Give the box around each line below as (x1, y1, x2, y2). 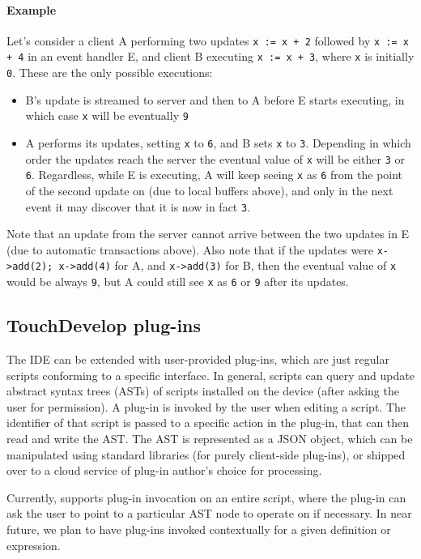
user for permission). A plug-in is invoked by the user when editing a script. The (6, 398, 406, 415)
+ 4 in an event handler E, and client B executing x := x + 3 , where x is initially (6, 48, 415, 65)
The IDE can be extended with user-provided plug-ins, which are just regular (6, 351, 389, 367)
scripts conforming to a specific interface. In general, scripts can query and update (6, 366, 415, 383)
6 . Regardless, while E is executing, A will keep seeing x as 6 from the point (25, 166, 403, 183)
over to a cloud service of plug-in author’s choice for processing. (6, 462, 322, 479)
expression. (6, 536, 61, 553)
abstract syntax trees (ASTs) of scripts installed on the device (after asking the (6, 382, 399, 399)
